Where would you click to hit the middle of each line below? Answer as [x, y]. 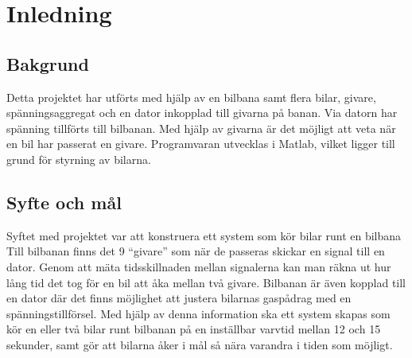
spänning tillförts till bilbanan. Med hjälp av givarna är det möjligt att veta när [201, 128]
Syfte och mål [64, 202]
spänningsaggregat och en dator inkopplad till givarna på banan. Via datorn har [202, 113]
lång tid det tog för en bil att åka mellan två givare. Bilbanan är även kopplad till [206, 282]
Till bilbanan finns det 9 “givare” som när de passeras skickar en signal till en [196, 251]
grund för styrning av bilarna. [79, 159]
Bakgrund [48, 63]
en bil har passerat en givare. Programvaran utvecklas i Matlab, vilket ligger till [201, 144]
